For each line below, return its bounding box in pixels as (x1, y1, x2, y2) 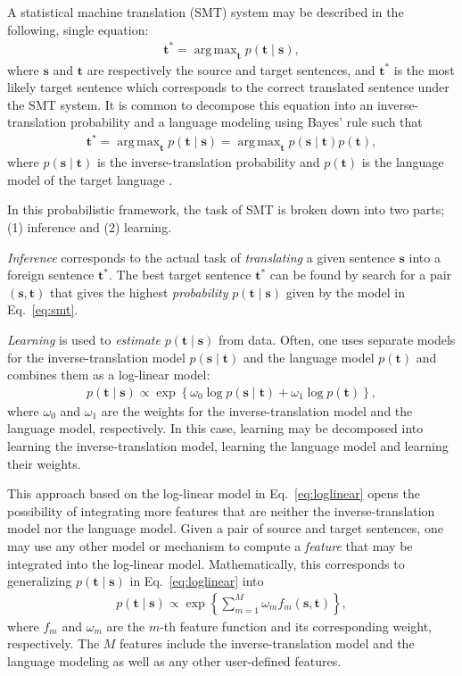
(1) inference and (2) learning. (7, 218, 172, 236)
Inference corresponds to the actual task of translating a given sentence (7, 247, 395, 266)
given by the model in (285, 282, 406, 301)
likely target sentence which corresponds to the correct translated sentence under (7, 78, 450, 96)
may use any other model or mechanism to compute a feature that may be (7, 536, 413, 555)
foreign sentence (7, 265, 95, 284)
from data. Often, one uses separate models (219, 330, 456, 348)
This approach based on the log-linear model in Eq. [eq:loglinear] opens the (7, 484, 420, 503)
